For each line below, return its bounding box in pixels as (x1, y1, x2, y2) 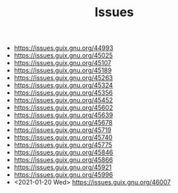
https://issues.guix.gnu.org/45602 (13, 103, 114, 112)
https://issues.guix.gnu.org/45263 (13, 74, 114, 82)
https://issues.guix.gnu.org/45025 (13, 51, 114, 60)
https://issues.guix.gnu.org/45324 (13, 81, 114, 90)
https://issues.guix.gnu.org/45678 (13, 119, 113, 127)
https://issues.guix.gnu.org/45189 (13, 66, 112, 74)
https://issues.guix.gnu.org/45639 (13, 111, 114, 119)
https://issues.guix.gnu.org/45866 (13, 156, 114, 164)
